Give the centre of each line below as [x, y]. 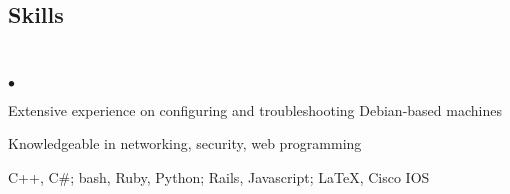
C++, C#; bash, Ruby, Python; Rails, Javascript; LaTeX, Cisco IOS [219, 176]
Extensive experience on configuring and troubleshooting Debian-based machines [255, 109]
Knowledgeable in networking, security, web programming [185, 143]
